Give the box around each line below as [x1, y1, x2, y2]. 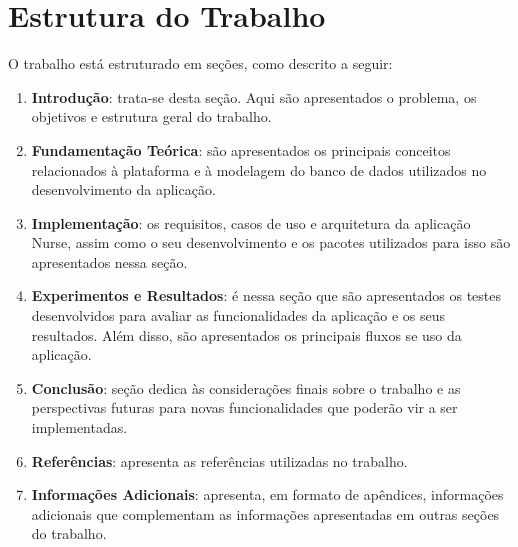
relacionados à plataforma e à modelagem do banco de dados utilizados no [31, 159, 487, 180]
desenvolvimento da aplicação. [31, 179, 216, 200]
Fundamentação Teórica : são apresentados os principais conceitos [31, 139, 451, 160]
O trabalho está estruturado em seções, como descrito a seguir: [8, 53, 393, 74]
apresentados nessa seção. [31, 251, 188, 272]
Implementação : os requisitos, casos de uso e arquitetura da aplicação [31, 212, 471, 233]
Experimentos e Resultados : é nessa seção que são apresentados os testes [31, 285, 502, 306]
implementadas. [31, 417, 128, 438]
